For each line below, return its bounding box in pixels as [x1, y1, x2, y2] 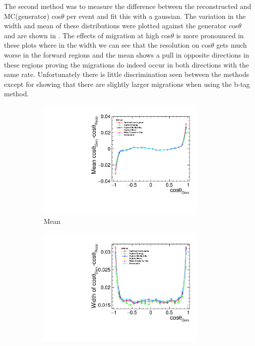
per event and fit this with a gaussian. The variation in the [66, 10, 246, 21]
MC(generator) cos [4, 10, 61, 21]
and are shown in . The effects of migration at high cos [4, 30, 171, 40]
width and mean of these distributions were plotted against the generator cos [4, 20, 238, 31]
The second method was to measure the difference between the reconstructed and [4, 1, 252, 11]
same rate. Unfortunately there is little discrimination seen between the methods [4, 69, 250, 79]
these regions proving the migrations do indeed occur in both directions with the [4, 59, 249, 69]
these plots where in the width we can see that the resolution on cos [4, 40, 211, 50]
